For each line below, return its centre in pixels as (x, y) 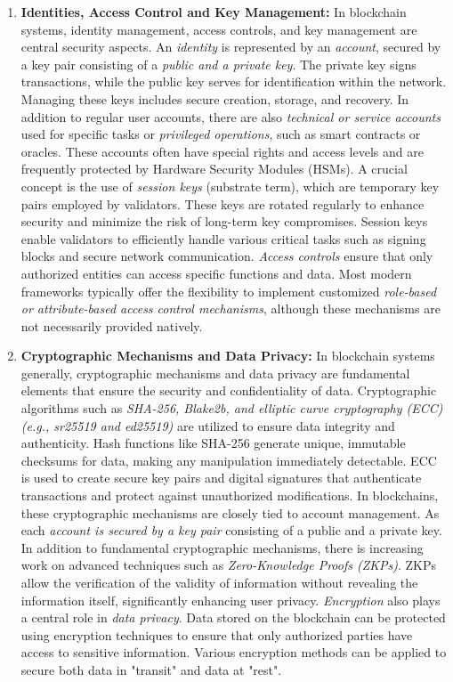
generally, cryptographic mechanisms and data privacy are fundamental (215, 373)
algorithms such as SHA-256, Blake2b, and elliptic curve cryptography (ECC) (232, 408)
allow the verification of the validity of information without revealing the (219, 582)
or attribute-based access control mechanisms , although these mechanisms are (231, 309)
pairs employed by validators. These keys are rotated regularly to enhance (222, 203)
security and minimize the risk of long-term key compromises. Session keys (224, 221)
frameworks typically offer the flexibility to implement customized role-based (229, 291)
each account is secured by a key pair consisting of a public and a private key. (231, 530)
